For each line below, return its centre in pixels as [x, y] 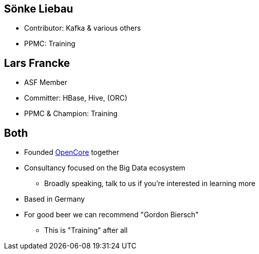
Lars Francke [37, 63]
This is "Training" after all [86, 230]
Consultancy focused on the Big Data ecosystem [105, 168]
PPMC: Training [50, 44]
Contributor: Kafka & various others [83, 28]
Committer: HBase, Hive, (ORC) [76, 98]
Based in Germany [54, 199]
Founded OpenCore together [72, 152]
